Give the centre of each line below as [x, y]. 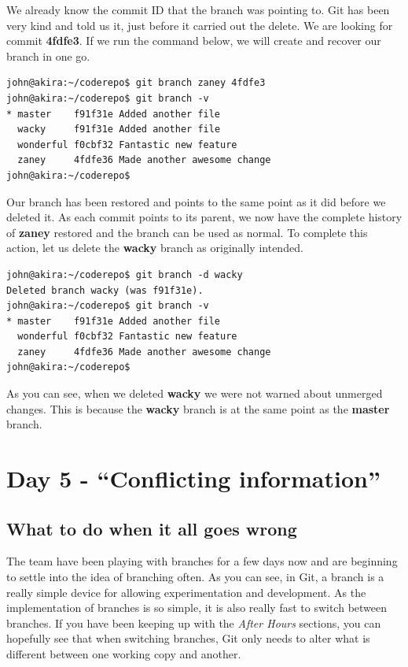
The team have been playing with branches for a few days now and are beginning [202, 561]
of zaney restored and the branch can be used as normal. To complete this [187, 232]
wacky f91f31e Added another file [119, 130]
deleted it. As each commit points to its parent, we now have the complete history [204, 217]
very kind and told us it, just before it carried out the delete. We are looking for [200, 25]
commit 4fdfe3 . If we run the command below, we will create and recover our [194, 41]
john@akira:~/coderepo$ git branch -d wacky [125, 274]
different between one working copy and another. [124, 653]
